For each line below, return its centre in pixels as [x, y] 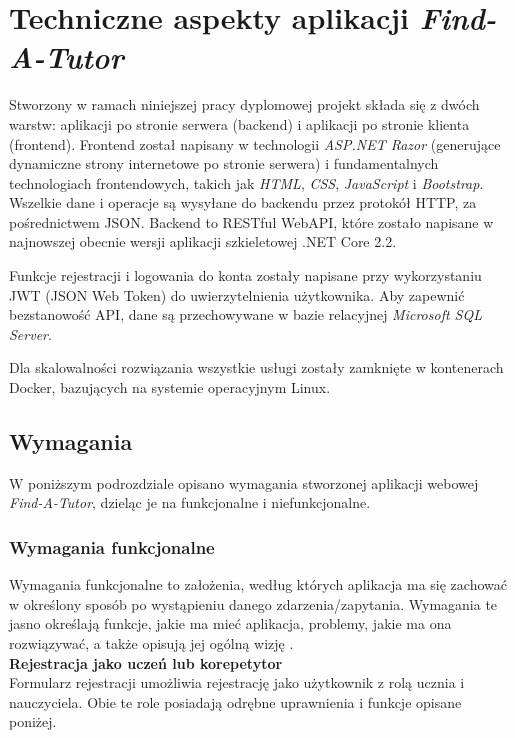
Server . [30, 333]
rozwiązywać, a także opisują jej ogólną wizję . [151, 643]
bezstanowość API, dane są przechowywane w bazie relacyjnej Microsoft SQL [245, 314]
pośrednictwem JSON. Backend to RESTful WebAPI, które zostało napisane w [251, 221]
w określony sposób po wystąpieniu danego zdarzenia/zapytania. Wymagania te [253, 603]
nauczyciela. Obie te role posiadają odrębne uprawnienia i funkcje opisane [235, 701]
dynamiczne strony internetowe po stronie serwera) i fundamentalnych [224, 163]
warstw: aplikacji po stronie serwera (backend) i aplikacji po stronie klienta [239, 123]
